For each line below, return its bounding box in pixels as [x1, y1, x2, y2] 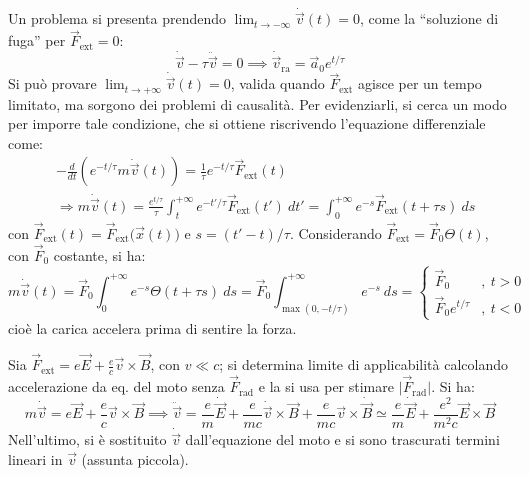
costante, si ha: [53, 244, 146, 265]
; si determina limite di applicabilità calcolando [219, 354, 508, 375]
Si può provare [8, 73, 97, 94]
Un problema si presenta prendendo [8, 8, 227, 29]
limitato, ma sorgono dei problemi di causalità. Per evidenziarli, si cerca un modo [8, 93, 507, 114]
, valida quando [230, 73, 325, 94]
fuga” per [8, 30, 66, 51]
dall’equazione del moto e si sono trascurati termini [185, 429, 500, 450]
